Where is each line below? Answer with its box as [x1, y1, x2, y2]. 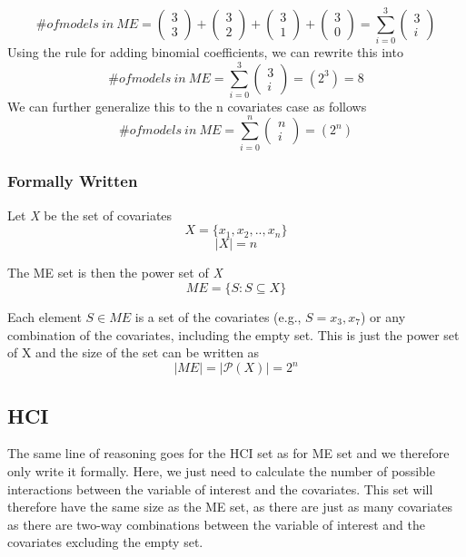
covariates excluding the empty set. [7, 533, 203, 552]
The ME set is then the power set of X [7, 263, 223, 282]
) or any [360, 307, 406, 326]
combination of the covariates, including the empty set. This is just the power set [7, 325, 460, 344]
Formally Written [7, 170, 138, 192]
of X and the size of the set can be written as [7, 343, 260, 362]
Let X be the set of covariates [7, 205, 173, 224]
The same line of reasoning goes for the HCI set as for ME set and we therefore [7, 444, 450, 463]
